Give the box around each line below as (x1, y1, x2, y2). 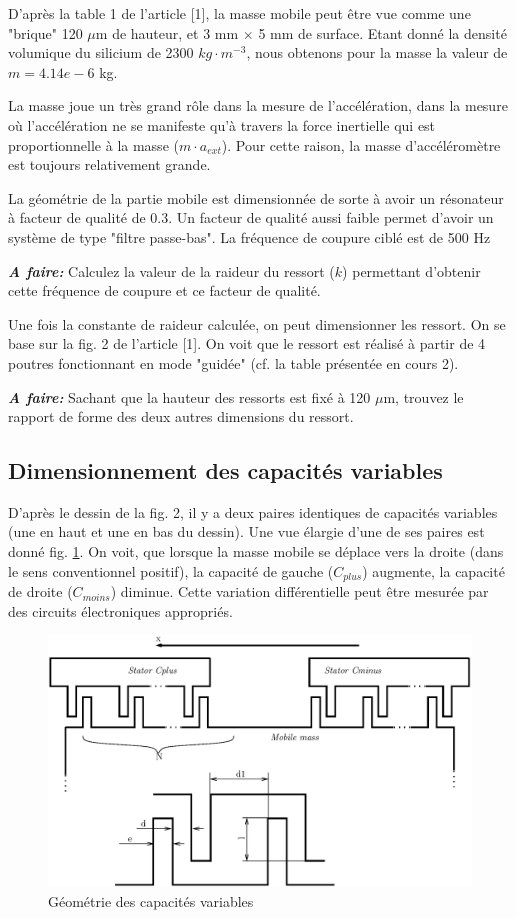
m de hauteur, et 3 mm (95, 22, 239, 43)
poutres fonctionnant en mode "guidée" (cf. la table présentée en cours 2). (8, 352, 459, 373)
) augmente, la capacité (362, 560, 505, 581)
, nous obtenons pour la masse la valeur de (246, 42, 508, 63)
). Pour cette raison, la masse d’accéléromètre (221, 134, 501, 155)
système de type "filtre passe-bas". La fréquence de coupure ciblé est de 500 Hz (8, 226, 491, 247)
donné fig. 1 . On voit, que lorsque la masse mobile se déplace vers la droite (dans (8, 541, 504, 562)
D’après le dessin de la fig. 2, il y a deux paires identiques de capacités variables (8, 501, 498, 522)
